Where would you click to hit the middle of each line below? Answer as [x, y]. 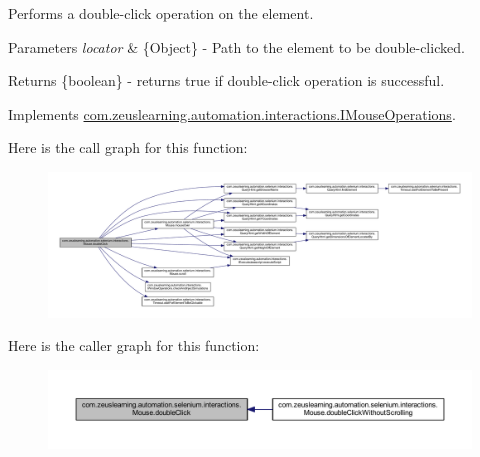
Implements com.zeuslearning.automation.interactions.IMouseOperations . [232, 113]
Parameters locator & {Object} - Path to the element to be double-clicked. [236, 46]
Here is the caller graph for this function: [134, 345]
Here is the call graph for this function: [128, 147]
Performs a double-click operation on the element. [161, 13]
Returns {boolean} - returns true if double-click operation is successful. [226, 80]
